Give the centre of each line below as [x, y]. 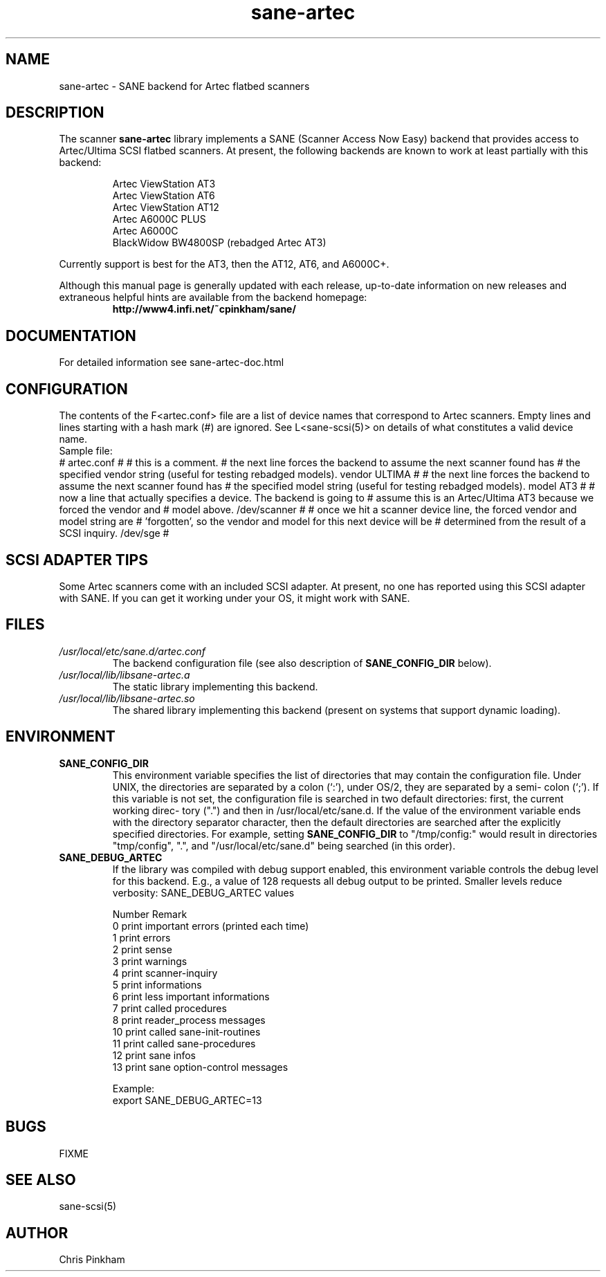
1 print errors [141, 937]
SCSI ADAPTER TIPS [77, 560]
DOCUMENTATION [71, 336]
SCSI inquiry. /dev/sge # [114, 533]
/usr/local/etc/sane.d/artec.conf [132, 651]
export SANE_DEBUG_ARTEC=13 [187, 1100]
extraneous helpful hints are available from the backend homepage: [213, 297]
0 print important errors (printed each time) [211, 926]
